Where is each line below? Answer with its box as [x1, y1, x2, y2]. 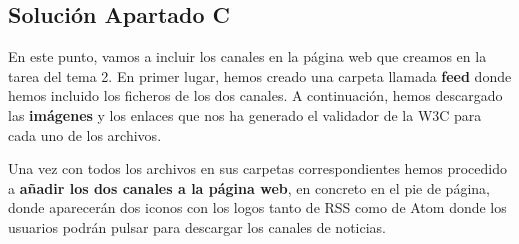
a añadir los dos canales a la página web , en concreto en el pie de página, [8, 177, 490, 198]
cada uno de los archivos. [8, 124, 162, 145]
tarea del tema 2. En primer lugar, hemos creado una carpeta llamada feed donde [8, 65, 512, 86]
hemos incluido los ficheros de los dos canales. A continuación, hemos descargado [8, 85, 503, 106]
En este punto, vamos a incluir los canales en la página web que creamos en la [8, 46, 487, 67]
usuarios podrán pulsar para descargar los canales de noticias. [8, 216, 387, 237]
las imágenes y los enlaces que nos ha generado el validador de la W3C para [8, 104, 482, 125]
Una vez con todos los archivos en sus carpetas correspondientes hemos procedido [8, 158, 507, 179]
